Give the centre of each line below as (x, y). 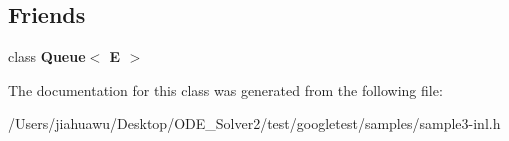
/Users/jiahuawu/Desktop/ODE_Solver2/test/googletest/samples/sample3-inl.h (254, 123)
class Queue (47, 56)
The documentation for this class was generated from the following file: (225, 89)
